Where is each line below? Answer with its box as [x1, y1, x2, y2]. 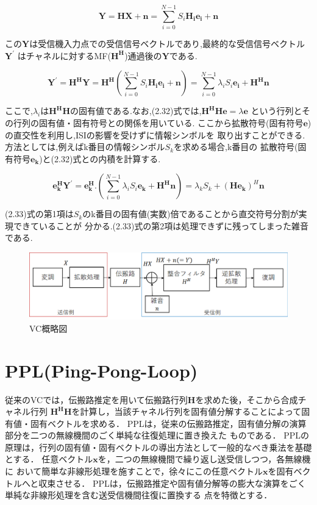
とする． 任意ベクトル [5, 453, 93, 465]
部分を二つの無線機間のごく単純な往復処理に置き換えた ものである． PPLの [5, 429, 309, 442]
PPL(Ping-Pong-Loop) [5, 357, 198, 382]
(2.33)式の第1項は [5, 207, 74, 220]
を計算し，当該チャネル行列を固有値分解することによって [71, 405, 302, 418]
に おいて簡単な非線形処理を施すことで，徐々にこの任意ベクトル [5, 465, 263, 478]
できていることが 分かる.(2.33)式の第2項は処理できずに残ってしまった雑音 [13, 219, 309, 232]
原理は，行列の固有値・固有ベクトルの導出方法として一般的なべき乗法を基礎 [5, 440, 312, 453]
